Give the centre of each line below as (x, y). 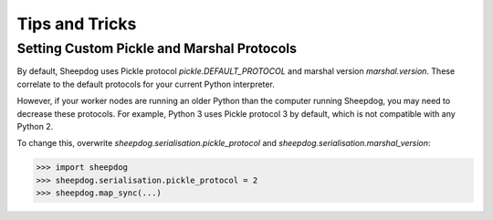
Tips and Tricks (77, 24)
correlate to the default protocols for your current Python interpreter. (146, 84)
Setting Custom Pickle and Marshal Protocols (157, 48)
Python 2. (35, 126)
